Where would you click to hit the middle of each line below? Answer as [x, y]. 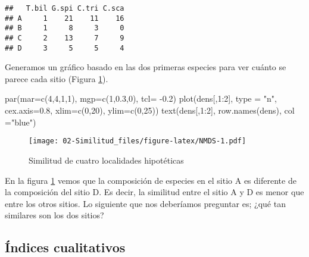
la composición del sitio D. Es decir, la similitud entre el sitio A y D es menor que [154, 192]
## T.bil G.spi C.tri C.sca [65, 8]
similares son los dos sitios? [54, 215]
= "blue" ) [21, 122]
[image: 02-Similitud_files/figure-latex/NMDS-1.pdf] [138, 141]
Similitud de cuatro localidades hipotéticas [106, 160]
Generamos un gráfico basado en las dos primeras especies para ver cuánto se [146, 67]
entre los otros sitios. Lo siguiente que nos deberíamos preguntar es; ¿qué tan [145, 203]
